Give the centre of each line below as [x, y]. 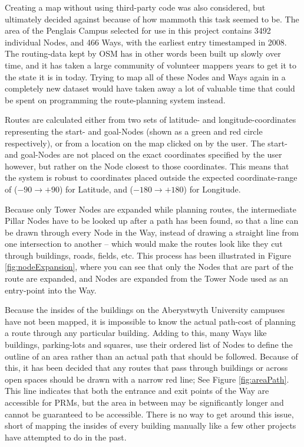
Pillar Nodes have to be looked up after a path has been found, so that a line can [152, 221]
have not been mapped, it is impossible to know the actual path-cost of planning [150, 321]
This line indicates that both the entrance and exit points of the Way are [137, 391]
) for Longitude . [212, 189]
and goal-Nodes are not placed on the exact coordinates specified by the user [143, 154]
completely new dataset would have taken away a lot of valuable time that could [150, 88]
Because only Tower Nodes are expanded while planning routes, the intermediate [151, 209]
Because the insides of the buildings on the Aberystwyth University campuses [145, 310]
